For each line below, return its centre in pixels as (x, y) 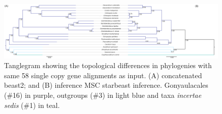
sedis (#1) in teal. (32, 105)
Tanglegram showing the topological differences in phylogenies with (108, 65)
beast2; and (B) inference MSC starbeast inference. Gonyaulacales (106, 85)
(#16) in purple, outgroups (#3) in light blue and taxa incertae (103, 95)
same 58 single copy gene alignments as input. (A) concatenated (103, 75)
